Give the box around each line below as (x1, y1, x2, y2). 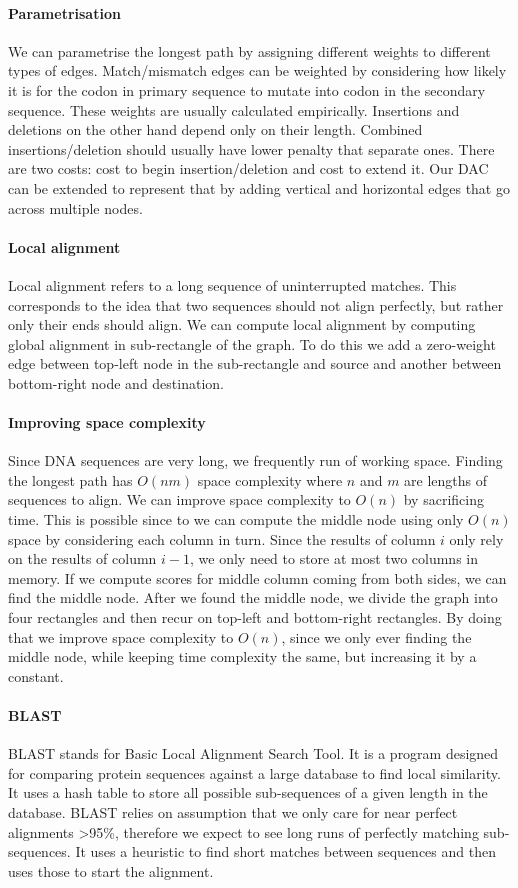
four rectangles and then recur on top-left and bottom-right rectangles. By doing (8, 607, 502, 628)
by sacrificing (403, 489, 484, 510)
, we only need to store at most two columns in (190, 548, 478, 569)
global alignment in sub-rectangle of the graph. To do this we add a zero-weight (8, 333, 496, 354)
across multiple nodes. (8, 197, 143, 218)
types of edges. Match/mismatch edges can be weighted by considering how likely (8, 60, 507, 81)
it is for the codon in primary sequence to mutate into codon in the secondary (8, 79, 486, 100)
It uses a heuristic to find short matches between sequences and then (75, 841, 496, 862)
